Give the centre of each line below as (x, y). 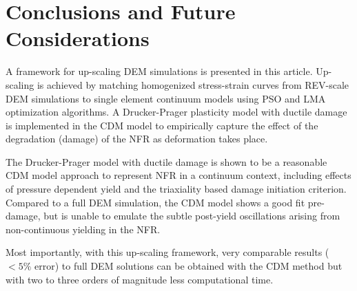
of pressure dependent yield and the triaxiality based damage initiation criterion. (176, 189)
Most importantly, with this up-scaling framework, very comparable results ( (167, 252)
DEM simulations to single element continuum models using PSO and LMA (166, 98)
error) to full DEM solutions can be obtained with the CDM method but (188, 266)
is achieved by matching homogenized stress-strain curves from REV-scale (193, 84)
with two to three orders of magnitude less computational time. (140, 279)
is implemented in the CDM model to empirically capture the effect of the (162, 125)
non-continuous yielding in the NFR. (83, 229)
